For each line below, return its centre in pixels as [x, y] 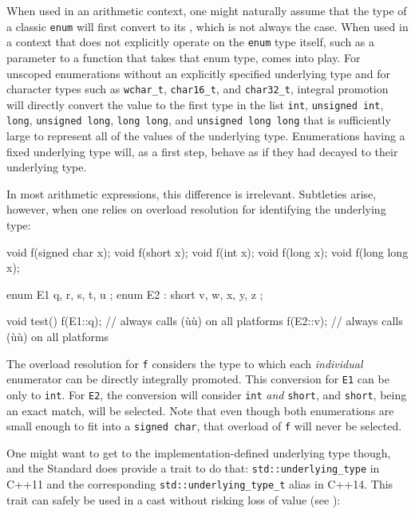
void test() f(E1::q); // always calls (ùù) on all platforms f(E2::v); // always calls [205, 321]
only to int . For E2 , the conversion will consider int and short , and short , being [207, 394]
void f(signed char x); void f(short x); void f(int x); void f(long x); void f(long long [207, 251]
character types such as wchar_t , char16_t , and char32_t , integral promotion [198, 89]
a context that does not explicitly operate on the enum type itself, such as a [191, 42]
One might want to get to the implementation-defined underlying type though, [199, 452]
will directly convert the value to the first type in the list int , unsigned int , [195, 104]
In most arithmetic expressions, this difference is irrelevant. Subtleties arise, [192, 193]
